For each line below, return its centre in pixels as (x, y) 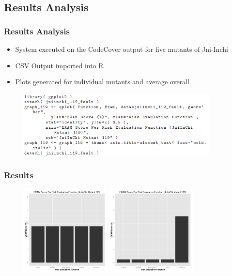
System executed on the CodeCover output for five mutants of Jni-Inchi (122, 49)
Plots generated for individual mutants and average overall (102, 82)
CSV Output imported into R (59, 65)
